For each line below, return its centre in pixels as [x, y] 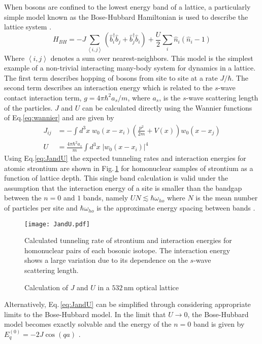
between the [23, 198]
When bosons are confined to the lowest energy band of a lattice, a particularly [127, 7]
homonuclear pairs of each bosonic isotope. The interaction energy [127, 250]
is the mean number [227, 198]
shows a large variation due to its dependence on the [106, 260]
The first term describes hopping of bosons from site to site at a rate [111, 77]
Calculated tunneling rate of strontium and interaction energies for [128, 240]
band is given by [219, 324]
